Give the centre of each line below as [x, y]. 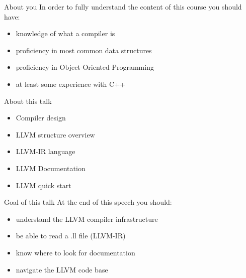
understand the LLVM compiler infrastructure [87, 219]
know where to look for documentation [75, 252]
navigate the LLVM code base [62, 269]
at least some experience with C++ [70, 84]
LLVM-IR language [46, 151]
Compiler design [41, 118]
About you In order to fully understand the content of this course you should [123, 7]
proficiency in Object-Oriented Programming [85, 67]
